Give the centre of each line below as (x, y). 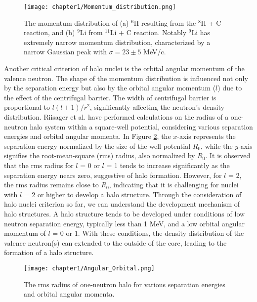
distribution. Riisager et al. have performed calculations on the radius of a (116, 117)
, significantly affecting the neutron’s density (157, 107)
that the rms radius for (39, 165)
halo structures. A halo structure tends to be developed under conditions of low (125, 213)
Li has (201, 32)
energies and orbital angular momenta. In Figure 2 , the (87, 136)
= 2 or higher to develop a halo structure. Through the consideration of (133, 194)
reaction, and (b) (49, 32)
